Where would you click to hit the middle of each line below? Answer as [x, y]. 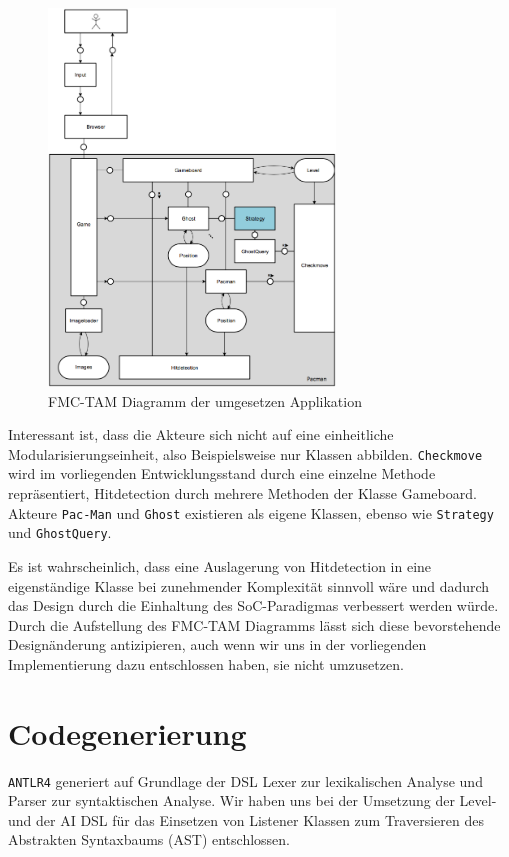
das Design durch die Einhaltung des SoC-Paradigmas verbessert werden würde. [253, 605]
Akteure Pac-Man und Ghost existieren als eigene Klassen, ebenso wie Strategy [251, 512]
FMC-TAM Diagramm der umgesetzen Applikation [205, 400]
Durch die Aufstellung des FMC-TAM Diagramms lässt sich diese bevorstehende [254, 624]
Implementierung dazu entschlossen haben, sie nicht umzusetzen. [206, 663]
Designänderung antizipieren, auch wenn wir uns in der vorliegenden [217, 644]
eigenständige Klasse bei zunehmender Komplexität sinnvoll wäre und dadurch [249, 585]
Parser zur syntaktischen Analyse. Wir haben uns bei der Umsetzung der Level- [252, 800]
